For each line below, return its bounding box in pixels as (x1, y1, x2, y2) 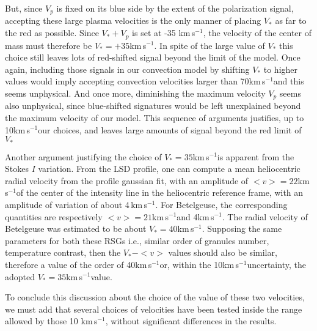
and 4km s (177, 210, 214, 223)
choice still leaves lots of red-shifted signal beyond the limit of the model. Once (5, 51, 301, 64)
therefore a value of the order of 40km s (5, 258, 152, 270)
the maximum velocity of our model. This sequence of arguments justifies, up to (5, 111, 304, 124)
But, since (5, 2, 43, 14)
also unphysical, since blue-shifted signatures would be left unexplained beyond (5, 99, 301, 112)
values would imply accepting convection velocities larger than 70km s (5, 75, 266, 87)
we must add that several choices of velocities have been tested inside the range (5, 302, 302, 315)
